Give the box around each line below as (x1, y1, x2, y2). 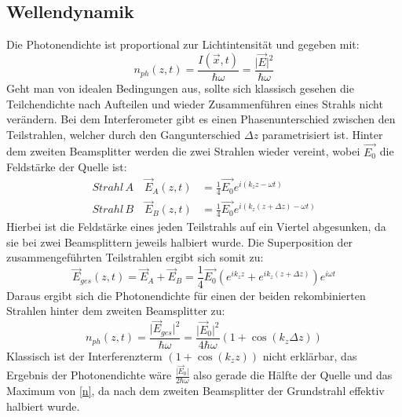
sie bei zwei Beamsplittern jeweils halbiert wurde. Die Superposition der (6, 233, 353, 250)
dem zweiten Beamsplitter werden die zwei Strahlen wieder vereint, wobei (6, 143, 360, 159)
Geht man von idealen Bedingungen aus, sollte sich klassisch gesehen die (6, 80, 354, 97)
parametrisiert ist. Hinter (261, 126, 383, 142)
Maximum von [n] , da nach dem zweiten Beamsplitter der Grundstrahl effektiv (6, 382, 385, 399)
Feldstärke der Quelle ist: (6, 159, 127, 175)
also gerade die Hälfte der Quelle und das (193, 367, 393, 383)
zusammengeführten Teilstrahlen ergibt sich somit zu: (6, 249, 264, 265)
